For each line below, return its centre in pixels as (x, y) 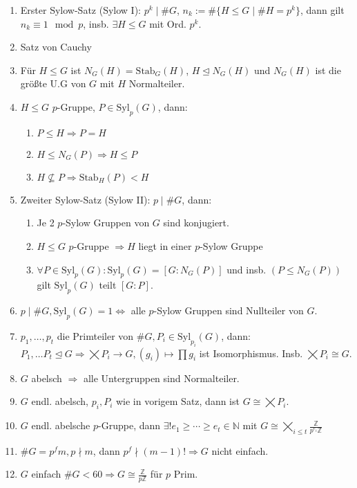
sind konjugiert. (196, 223)
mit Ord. (168, 23)
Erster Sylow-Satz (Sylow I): (80, 10)
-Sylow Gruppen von (106, 223)
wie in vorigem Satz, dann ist (177, 401)
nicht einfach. (240, 450)
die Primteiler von (95, 335)
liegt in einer (165, 245)
